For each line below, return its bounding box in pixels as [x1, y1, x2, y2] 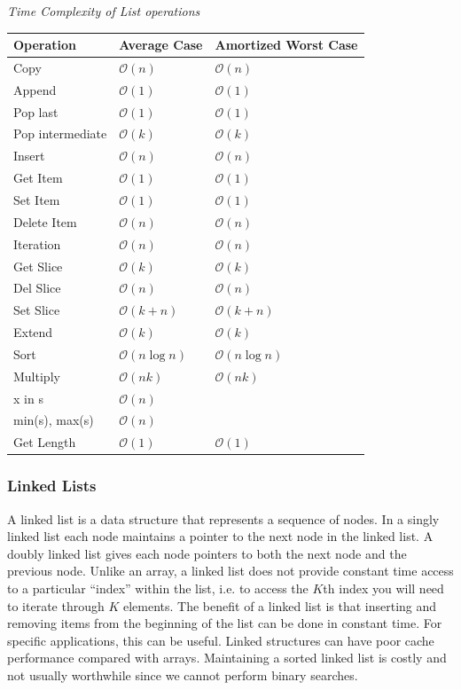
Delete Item [13, 212, 77, 231]
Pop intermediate [13, 124, 107, 143]
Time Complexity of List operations [7, 2, 200, 20]
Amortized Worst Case [215, 35, 358, 54]
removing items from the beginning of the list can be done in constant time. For [7, 614, 442, 632]
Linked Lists [7, 474, 97, 497]
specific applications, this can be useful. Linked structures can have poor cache [7, 631, 434, 649]
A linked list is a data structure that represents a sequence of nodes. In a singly [7, 509, 440, 528]
